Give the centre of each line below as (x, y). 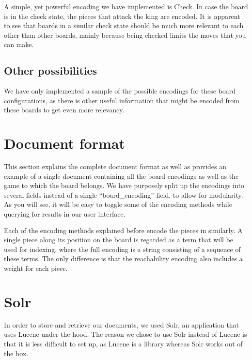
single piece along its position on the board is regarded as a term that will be (119, 240)
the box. (16, 353)
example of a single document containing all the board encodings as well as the (121, 176)
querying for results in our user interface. (65, 214)
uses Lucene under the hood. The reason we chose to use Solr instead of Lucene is (126, 334)
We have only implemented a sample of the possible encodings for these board (120, 91)
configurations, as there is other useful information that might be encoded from (122, 100)
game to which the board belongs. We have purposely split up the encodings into (124, 185)
